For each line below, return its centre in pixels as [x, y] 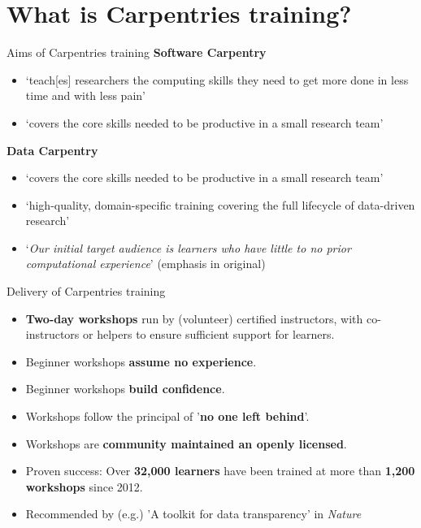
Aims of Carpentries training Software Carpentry [137, 52]
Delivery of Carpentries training [86, 291]
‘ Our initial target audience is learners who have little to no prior [188, 247]
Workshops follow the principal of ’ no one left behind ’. [167, 416]
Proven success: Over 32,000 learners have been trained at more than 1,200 [220, 471]
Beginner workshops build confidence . [125, 389]
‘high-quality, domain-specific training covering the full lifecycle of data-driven [220, 204]
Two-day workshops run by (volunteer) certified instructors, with [194, 318]
